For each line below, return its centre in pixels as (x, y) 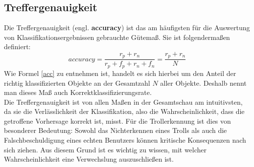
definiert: (17, 46)
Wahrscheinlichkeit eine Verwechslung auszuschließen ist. (89, 159)
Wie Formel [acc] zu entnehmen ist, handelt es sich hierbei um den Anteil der (120, 73)
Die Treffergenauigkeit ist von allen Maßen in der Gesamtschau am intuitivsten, (123, 102)
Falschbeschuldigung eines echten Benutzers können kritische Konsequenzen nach (125, 140)
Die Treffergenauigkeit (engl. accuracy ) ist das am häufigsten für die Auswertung (127, 28)
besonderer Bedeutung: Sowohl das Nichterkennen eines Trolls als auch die (115, 130)
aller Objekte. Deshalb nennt (203, 83)
